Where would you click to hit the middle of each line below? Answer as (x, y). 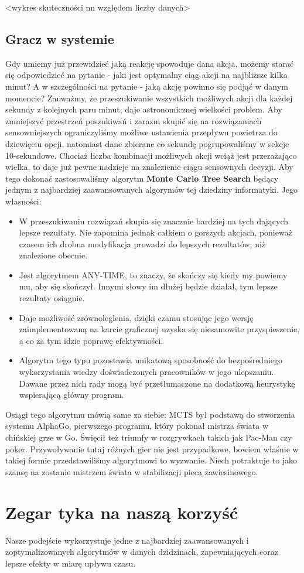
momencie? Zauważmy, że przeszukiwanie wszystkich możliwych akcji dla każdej (149, 98)
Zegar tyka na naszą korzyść (122, 512)
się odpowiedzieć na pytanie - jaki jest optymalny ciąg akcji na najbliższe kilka (146, 75)
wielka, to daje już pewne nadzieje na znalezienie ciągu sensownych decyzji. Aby (149, 167)
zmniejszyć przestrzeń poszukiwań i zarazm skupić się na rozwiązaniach (134, 120)
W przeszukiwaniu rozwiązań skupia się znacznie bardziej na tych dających (154, 221)
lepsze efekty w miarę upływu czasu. (71, 563)
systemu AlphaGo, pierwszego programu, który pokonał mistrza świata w (137, 426)
